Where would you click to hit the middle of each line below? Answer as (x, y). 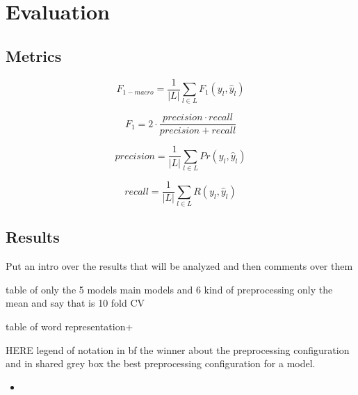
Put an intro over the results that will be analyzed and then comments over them (179, 266)
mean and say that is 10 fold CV (75, 303)
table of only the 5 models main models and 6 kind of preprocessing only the (169, 289)
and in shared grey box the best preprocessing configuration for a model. (161, 363)
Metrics (34, 55)
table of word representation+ (70, 327)
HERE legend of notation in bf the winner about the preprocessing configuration (178, 349)
